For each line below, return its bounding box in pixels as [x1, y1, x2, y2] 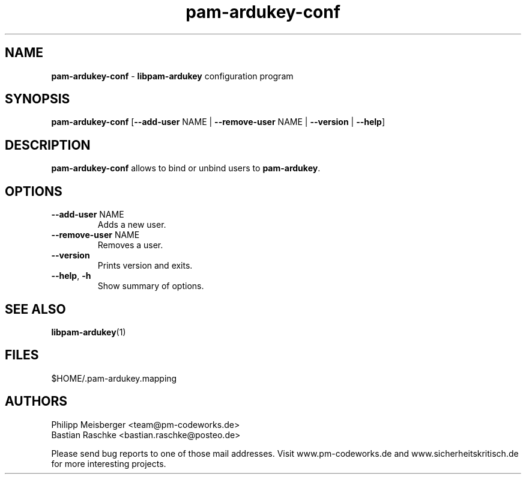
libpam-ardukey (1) [51, 326, 126, 337]
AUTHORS [5, 394, 68, 409]
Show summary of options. [97, 281, 204, 291]
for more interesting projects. [51, 458, 166, 469]
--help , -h [51, 270, 91, 281]
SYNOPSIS [5, 91, 70, 107]
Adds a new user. [97, 219, 166, 230]
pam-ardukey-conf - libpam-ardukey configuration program [51, 70, 294, 81]
